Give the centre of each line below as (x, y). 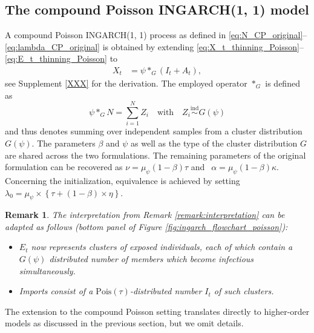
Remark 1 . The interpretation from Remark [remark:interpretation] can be (145, 215)
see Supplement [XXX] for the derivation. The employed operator (126, 83)
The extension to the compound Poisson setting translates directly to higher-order (157, 311)
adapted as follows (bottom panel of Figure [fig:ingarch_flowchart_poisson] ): (146, 226)
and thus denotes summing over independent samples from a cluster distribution (154, 131)
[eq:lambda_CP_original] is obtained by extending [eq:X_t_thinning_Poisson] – (154, 46)
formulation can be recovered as (64, 167)
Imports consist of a (56, 291)
